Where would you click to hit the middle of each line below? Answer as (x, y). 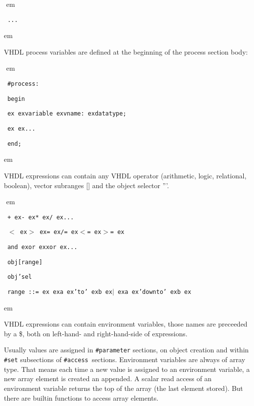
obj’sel (20, 277)
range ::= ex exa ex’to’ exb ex (60, 292)
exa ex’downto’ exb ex (155, 292)
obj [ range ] (25, 262)
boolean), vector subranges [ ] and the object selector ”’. (86, 185)
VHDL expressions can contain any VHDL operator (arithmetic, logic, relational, (125, 175)
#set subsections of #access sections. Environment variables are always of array (125, 359)
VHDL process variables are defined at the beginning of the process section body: (126, 51)
